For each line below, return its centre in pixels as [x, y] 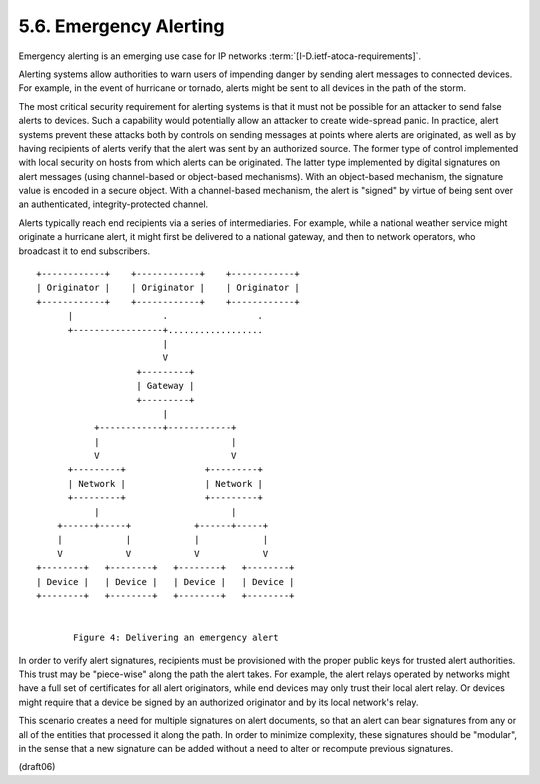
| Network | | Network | [165, 483]
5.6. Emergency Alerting [121, 26]
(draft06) [37, 767]
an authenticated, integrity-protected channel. [113, 204]
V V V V [162, 553]
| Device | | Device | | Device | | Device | [165, 581]
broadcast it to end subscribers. [84, 251]
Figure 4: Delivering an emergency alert [176, 638]
